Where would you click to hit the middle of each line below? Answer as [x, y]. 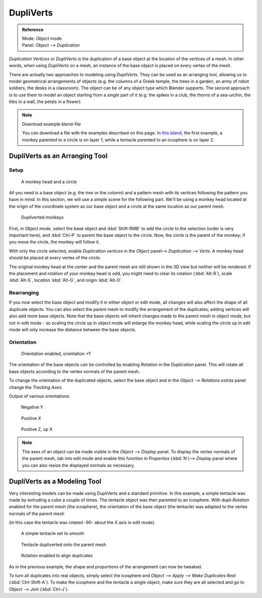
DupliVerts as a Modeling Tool [55, 482]
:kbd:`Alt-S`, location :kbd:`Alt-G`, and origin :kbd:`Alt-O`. [66, 280]
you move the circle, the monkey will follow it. [55, 242]
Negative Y [32, 407]
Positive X [31, 418]
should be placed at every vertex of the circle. [55, 258]
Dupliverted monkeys [42, 217]
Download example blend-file [51, 124]
